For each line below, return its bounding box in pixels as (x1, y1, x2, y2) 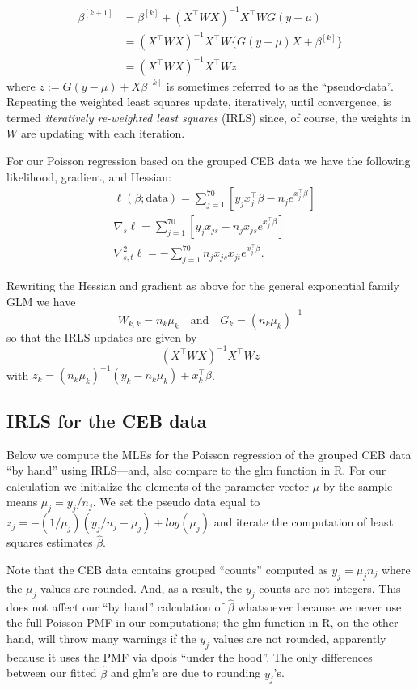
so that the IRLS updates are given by (6, 328, 197, 345)
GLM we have (6, 292, 76, 309)
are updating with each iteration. (20, 125, 185, 142)
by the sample (323, 477, 393, 494)
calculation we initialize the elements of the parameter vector (6, 477, 309, 494)
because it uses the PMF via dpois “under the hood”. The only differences (6, 648, 373, 665)
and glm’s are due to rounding (110, 664, 261, 681)
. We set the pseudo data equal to (92, 493, 260, 510)
